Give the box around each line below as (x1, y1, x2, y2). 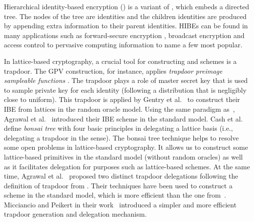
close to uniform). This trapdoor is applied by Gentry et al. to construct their (4, 94, 240, 104)
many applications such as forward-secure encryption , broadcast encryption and (4, 30, 245, 40)
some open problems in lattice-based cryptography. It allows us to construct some (4, 142, 248, 152)
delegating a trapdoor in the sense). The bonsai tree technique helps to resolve (4, 132, 239, 142)
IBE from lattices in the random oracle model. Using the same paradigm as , (4, 103, 235, 114)
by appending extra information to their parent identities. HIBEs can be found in (4, 20, 248, 31)
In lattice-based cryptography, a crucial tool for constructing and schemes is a (4, 56, 237, 66)
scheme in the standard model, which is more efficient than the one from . (4, 190, 226, 200)
